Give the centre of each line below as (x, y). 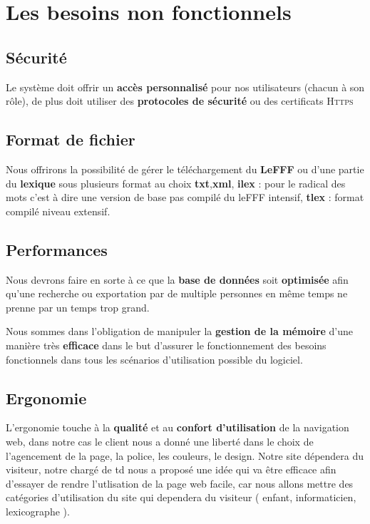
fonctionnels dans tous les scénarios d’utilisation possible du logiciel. (154, 359)
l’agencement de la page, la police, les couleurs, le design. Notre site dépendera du (185, 455)
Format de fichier (71, 139)
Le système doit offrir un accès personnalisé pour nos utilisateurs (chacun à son (185, 87)
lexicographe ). (38, 511)
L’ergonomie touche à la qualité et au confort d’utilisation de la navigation (178, 427)
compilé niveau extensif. (58, 211)
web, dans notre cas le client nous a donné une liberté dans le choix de (160, 441)
